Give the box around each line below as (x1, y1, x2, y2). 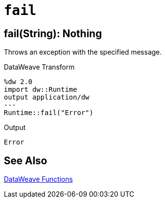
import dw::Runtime (4, 86, 77, 94)
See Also (4, 154, 47, 167)
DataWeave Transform (4, 63, 75, 72)
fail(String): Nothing (4, 27, 102, 40)
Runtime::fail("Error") (4, 109, 94, 117)
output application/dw (4, 93, 90, 101)
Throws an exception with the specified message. (4, 48, 162, 57)
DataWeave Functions (4, 175, 73, 184)
